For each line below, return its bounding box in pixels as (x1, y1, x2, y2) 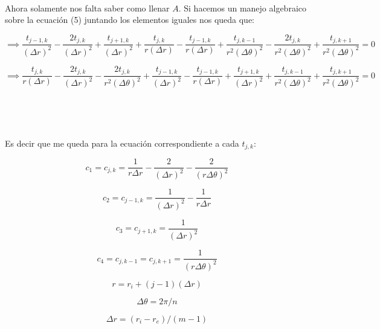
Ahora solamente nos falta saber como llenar (5, 1, 170, 14)
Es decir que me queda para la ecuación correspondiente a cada (5, 136, 239, 149)
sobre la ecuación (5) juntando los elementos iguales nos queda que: (5, 13, 255, 26)
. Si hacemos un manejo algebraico (178, 1, 306, 14)
